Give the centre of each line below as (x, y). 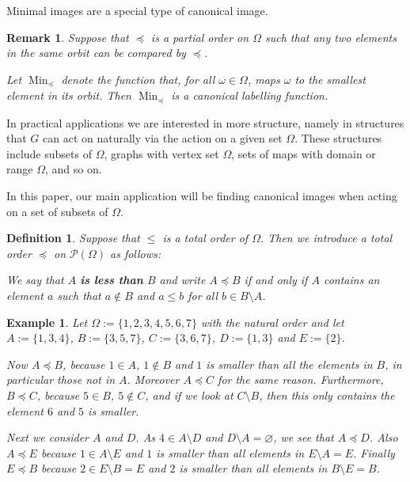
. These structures (338, 138)
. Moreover (153, 380)
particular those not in (61, 380)
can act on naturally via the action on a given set (163, 138)
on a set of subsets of (57, 211)
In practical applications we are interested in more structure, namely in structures (205, 122)
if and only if (276, 280)
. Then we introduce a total (326, 238)
